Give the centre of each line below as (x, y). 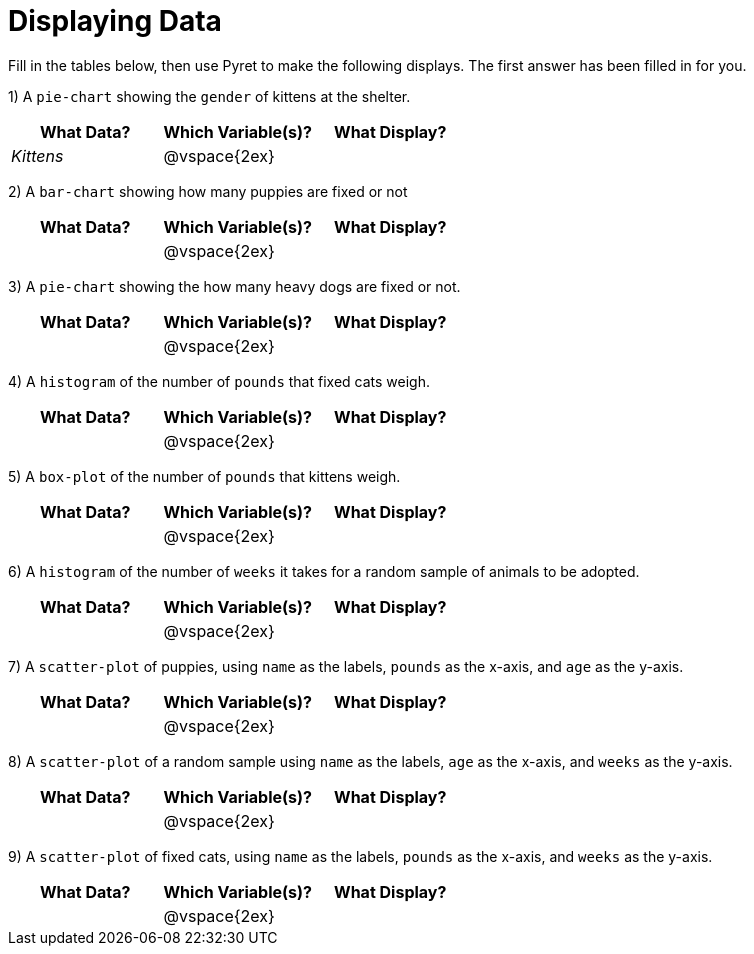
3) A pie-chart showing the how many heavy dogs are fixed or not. (234, 286)
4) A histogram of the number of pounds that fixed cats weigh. (219, 381)
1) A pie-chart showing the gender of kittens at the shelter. (209, 96)
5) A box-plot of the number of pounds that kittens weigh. (204, 476)
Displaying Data (115, 21)
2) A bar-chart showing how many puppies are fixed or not (208, 191)
